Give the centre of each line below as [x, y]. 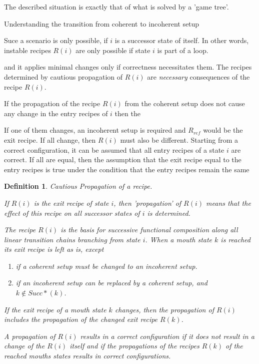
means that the [228, 203]
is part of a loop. [183, 50]
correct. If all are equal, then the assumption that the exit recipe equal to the [123, 159]
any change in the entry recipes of [56, 113]
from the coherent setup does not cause [185, 103]
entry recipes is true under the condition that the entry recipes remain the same [127, 169]
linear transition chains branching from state [72, 239]
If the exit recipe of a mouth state [55, 309]
